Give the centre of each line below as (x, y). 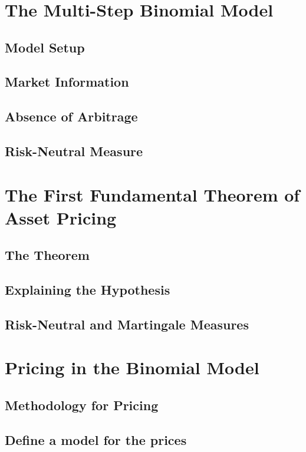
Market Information (67, 82)
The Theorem (47, 255)
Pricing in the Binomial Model (132, 367)
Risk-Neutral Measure (74, 151)
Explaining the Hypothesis (88, 290)
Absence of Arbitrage (71, 116)
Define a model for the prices (96, 439)
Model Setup (45, 47)
